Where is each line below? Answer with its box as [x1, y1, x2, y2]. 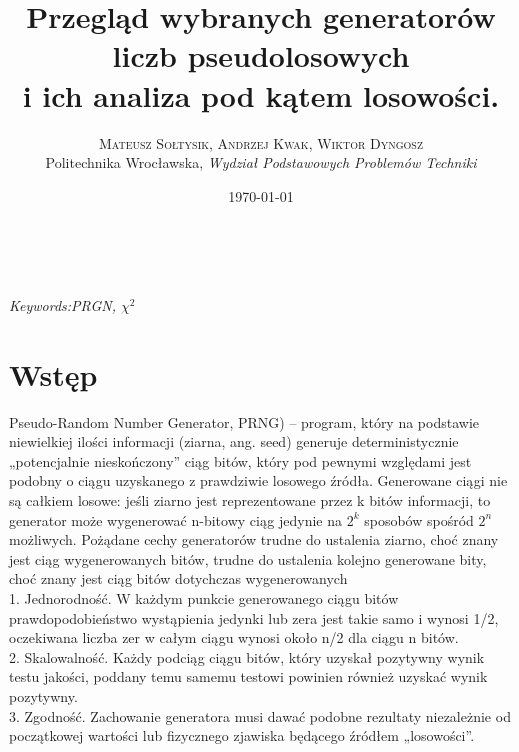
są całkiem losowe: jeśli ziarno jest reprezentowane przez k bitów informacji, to [9, 489, 491, 510]
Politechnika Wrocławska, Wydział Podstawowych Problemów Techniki [45, 152, 477, 173]
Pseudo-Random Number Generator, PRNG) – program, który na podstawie [9, 411, 480, 432]
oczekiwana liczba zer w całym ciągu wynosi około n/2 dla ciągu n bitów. [9, 627, 459, 648]
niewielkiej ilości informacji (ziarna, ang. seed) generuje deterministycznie [9, 431, 459, 452]
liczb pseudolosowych [112, 35, 410, 76]
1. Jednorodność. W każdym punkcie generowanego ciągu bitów [9, 587, 399, 608]
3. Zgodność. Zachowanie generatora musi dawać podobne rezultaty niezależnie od [9, 705, 511, 726]
